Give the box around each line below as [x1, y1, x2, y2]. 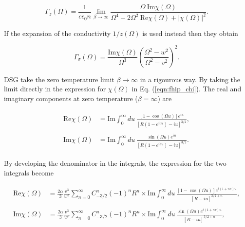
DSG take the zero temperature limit [4, 74, 114, 84]
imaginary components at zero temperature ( [4, 93, 138, 103]
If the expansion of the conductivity [4, 28, 111, 38]
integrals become [4, 167, 54, 177]
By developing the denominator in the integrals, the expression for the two [4, 158, 226, 168]
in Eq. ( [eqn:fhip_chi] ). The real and [132, 84, 242, 94]
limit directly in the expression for [4, 84, 106, 94]
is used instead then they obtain [142, 28, 238, 38]
